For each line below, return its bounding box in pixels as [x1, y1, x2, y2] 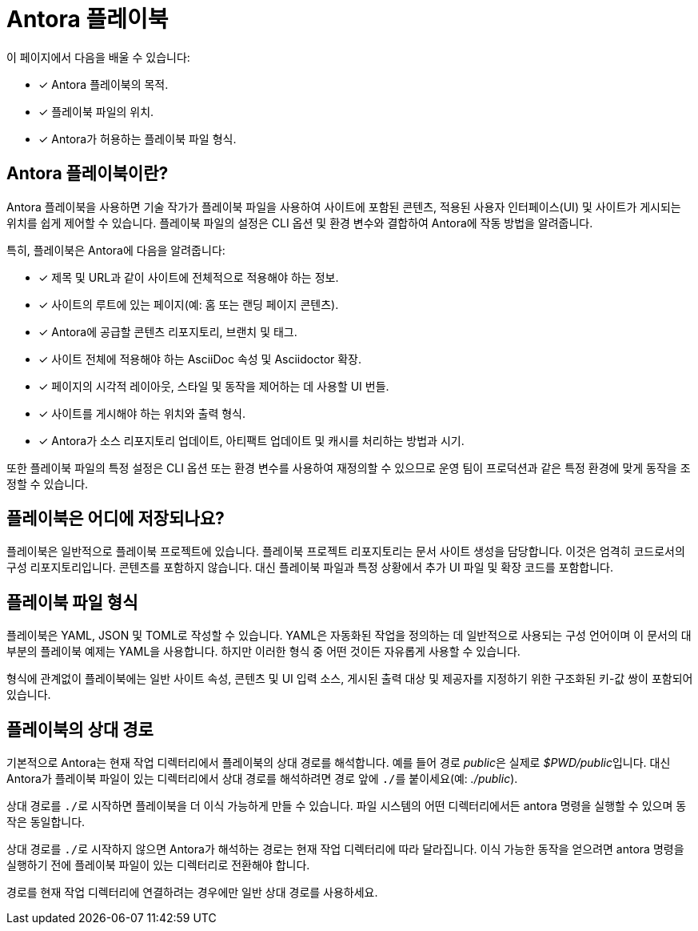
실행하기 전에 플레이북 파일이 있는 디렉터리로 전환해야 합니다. [6, 858, 310, 873]
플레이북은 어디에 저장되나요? [6, 508, 225, 529]
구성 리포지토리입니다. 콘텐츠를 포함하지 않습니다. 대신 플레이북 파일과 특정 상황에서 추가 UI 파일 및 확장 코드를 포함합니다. [6, 560, 614, 575]
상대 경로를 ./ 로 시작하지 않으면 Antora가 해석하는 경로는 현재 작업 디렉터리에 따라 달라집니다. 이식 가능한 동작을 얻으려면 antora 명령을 [6, 842, 684, 857]
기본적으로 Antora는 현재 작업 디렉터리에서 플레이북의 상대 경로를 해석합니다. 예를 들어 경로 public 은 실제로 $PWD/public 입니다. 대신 [6, 756, 671, 770]
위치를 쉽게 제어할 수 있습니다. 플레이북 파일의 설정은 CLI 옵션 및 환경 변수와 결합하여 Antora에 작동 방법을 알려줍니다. [6, 215, 593, 230]
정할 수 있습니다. [6, 476, 89, 491]
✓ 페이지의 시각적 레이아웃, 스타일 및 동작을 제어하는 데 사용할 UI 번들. [38, 379, 389, 393]
